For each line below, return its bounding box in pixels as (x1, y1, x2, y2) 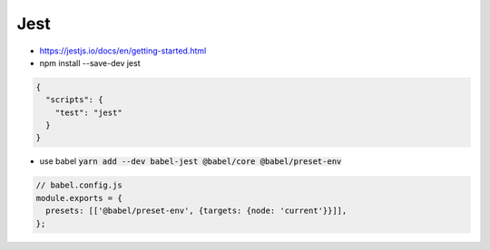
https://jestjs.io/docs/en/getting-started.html (39, 45, 207, 56)
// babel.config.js (35, 180, 122, 190)
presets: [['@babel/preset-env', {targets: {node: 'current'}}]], (45, 206, 348, 216)
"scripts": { (45, 95, 103, 105)
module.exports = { (35, 193, 122, 203)
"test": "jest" (54, 107, 122, 118)
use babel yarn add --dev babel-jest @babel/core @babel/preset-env (39, 156, 342, 167)
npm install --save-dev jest (39, 57, 141, 68)
